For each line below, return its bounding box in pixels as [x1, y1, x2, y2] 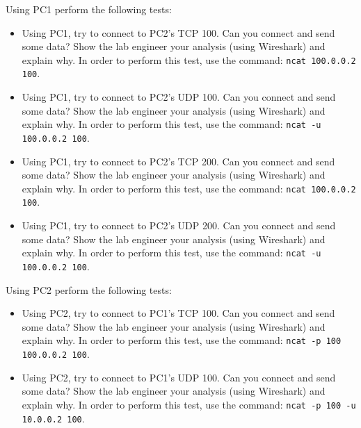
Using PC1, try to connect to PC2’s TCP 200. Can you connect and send [22, 154, 335, 168]
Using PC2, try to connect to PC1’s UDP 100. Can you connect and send [22, 370, 336, 384]
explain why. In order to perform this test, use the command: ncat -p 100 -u [22, 397, 356, 411]
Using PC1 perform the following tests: [6, 2, 172, 16]
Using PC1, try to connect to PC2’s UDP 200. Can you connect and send [22, 218, 336, 233]
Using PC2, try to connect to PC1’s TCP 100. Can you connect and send [22, 306, 335, 320]
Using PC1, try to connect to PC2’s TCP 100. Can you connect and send [22, 25, 335, 40]
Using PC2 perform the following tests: [6, 282, 172, 297]
